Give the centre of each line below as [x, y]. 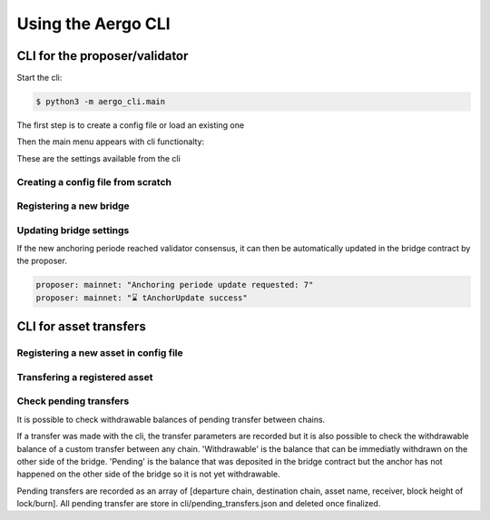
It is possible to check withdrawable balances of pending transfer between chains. [171, 419]
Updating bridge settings [73, 230]
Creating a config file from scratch [94, 182]
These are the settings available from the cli [98, 158]
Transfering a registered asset [85, 377]
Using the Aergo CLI [94, 24]
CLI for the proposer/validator [103, 56]
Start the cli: [39, 78]
